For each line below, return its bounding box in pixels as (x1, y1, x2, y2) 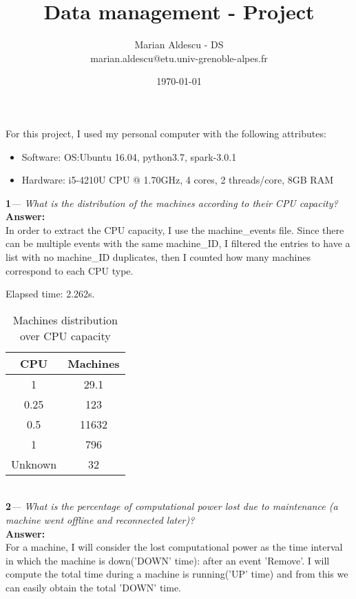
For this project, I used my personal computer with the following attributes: (6, 126, 326, 140)
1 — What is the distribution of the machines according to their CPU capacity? (6, 195, 338, 210)
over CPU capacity (19, 327, 111, 344)
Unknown (11, 455, 57, 472)
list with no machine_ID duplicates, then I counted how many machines (6, 250, 311, 264)
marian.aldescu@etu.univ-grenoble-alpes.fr (90, 50, 268, 65)
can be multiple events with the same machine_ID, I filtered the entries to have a (6, 236, 350, 251)
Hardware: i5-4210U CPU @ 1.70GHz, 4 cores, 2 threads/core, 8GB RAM (21, 173, 333, 187)
